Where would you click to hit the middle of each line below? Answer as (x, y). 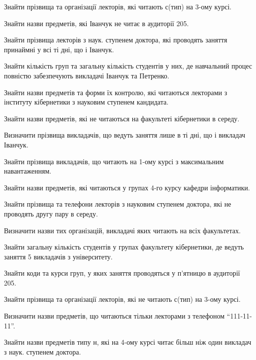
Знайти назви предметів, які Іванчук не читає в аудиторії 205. (96, 23)
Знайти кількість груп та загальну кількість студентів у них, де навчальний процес (128, 66)
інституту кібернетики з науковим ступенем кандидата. (86, 102)
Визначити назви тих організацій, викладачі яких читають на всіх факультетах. (122, 230)
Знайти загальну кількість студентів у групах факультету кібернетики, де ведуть (124, 247)
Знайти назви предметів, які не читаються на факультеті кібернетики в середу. (122, 118)
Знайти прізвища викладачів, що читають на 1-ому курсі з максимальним (114, 161)
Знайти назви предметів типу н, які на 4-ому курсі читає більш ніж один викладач (128, 342)
